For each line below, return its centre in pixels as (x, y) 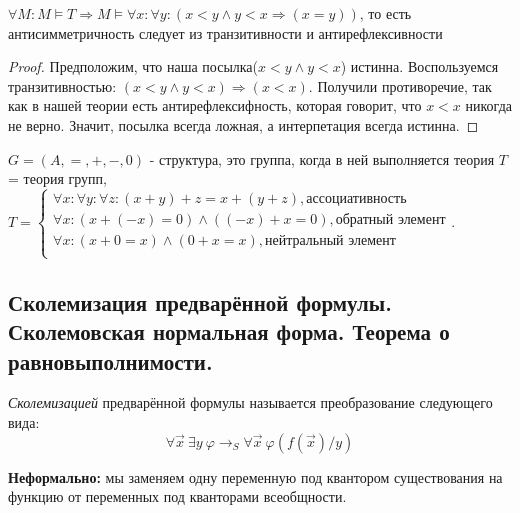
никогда (488, 105)
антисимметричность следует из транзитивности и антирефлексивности (225, 32)
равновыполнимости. (110, 360)
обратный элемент (390, 220)
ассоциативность (356, 199)
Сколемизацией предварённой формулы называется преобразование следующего (250, 402)
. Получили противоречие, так (400, 85)
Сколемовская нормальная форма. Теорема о (229, 331)
